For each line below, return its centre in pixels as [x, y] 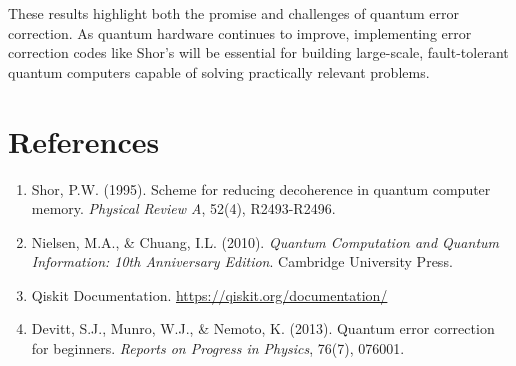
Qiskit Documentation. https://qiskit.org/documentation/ [209, 294]
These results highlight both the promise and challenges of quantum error [233, 13]
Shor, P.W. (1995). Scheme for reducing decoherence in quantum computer [261, 188]
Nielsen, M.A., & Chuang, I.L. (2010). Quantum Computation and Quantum [265, 241]
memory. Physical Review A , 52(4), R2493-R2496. [183, 208]
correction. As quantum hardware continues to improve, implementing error [240, 32]
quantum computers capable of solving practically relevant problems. [219, 71]
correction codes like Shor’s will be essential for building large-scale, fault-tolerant [258, 52]
